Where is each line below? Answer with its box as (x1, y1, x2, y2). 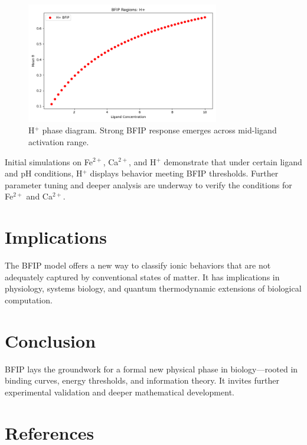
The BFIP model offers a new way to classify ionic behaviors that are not (5, 259, 271, 271)
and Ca (26, 190, 53, 202)
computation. (5, 293, 53, 306)
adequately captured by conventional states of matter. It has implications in (5, 270, 280, 283)
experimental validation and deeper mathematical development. (5, 385, 234, 398)
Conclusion (5, 328, 96, 352)
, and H (129, 155, 156, 168)
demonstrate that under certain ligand (164, 155, 302, 168)
